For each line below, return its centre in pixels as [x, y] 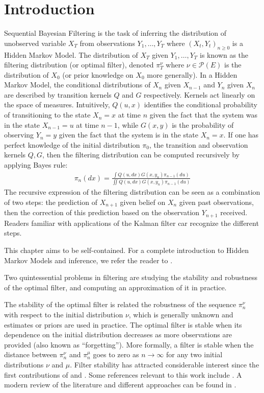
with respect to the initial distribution [64, 314]
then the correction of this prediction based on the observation [102, 212]
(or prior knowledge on [98, 74]
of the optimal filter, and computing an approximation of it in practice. [115, 287]
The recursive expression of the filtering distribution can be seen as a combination [132, 192]
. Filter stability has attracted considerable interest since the [165, 364]
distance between [31, 354]
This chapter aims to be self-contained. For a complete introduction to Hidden [127, 250]
